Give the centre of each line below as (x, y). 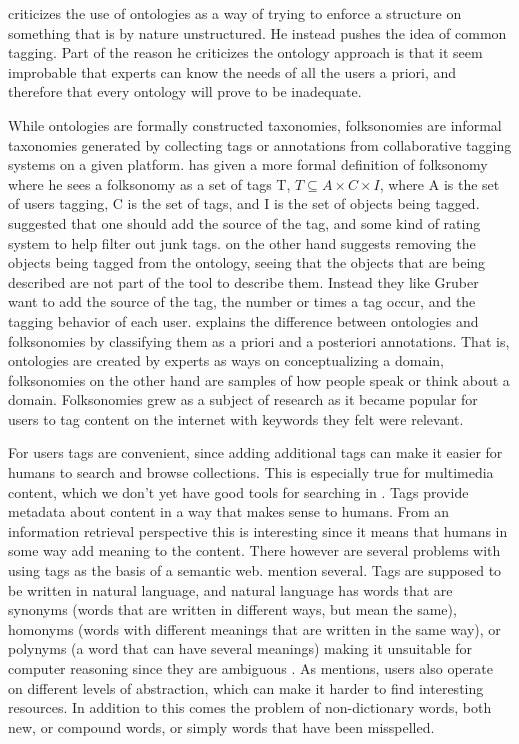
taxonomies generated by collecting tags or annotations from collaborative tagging (260, 144)
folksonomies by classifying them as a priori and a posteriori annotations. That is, (259, 340)
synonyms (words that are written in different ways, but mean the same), (232, 609)
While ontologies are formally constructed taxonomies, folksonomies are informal (255, 124)
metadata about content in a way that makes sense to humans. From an (229, 511)
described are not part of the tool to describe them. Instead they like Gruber (243, 281)
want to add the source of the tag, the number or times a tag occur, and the (242, 301)
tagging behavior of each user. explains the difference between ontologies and (243, 320)
